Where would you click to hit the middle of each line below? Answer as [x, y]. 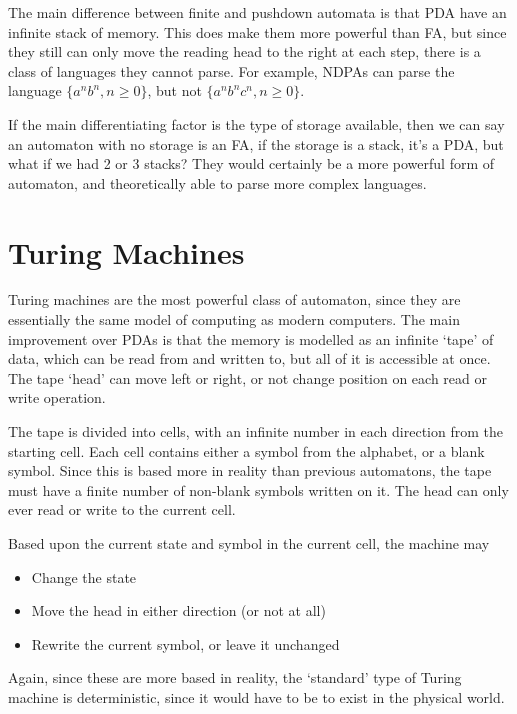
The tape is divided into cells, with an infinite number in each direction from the [255, 431]
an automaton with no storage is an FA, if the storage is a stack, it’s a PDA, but [256, 143]
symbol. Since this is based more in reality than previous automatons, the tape [250, 470]
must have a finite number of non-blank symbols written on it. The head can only [258, 489]
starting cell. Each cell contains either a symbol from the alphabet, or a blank [246, 450]
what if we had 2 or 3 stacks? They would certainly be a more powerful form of [251, 163]
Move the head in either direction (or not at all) [178, 610]
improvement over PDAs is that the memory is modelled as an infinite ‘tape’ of [251, 338]
